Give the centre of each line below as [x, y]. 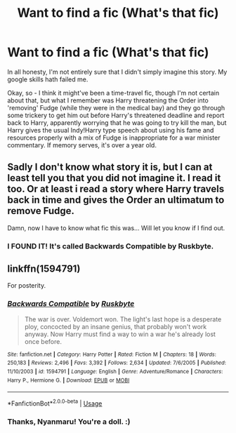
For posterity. [27, 286]
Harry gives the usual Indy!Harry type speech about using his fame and [111, 130]
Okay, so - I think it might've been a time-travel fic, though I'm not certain [113, 93]
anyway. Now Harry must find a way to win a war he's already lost [120, 334]
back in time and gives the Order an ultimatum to [116, 200]
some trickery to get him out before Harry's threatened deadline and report [116, 115]
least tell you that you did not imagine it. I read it [114, 178]
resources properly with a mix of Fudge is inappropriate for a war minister [114, 138]
